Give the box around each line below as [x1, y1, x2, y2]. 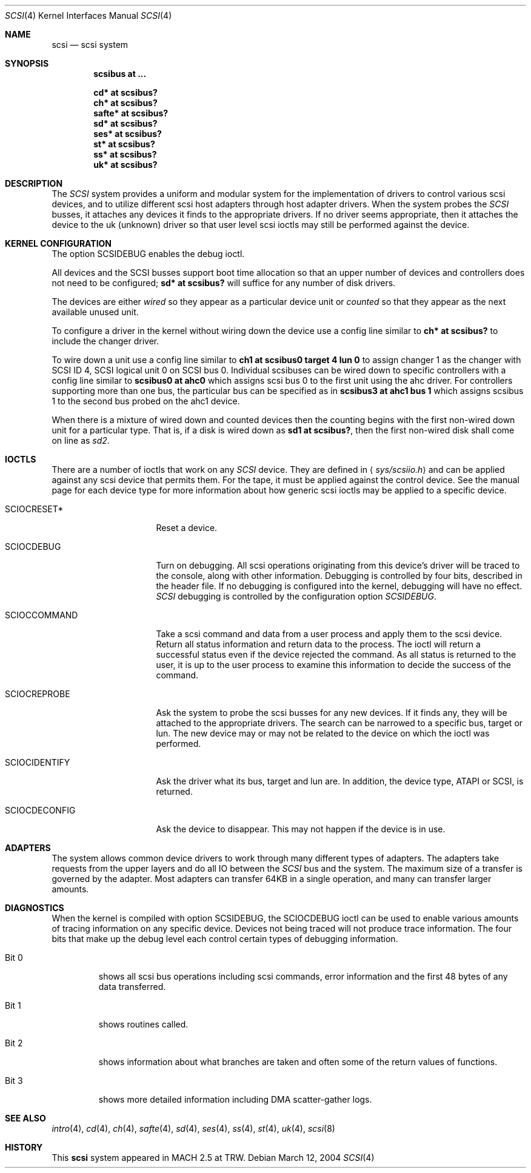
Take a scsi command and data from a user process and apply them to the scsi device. [156, 629, 503, 639]
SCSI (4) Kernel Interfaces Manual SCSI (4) [5, 10, 172, 21]
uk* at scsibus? [93, 159, 158, 170]
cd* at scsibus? [93, 87, 158, 98]
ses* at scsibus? [93, 129, 162, 139]
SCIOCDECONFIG [5, 805, 76, 815]
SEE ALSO [5, 1113, 46, 1123]
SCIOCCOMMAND [5, 610, 78, 620]
